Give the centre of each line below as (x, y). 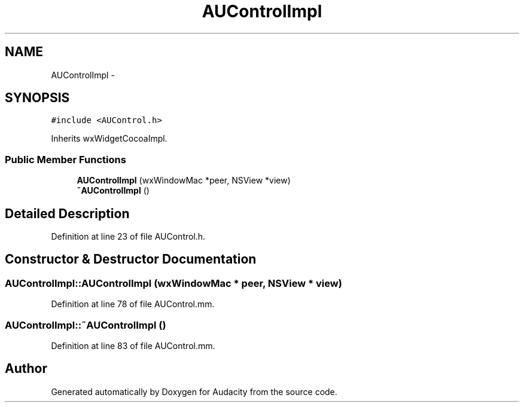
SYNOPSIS (37, 98)
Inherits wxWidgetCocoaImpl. (109, 139)
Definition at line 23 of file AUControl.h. (128, 237)
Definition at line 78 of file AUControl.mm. (133, 304)
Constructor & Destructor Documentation (131, 259)
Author (26, 369)
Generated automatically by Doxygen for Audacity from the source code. (194, 391)
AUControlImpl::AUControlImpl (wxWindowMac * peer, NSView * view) (173, 283)
